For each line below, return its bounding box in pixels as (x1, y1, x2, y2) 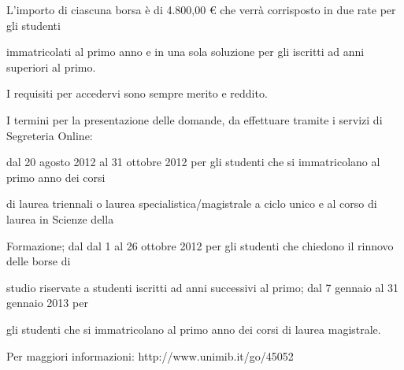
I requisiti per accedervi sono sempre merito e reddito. (6, 85, 268, 102)
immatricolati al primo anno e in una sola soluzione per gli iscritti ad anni (6, 43, 365, 60)
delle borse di (6, 253, 71, 269)
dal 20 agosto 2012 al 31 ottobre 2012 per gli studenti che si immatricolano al (6, 154, 380, 170)
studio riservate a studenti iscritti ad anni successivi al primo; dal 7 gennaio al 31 (6, 279, 399, 295)
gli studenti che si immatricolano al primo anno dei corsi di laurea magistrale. (6, 320, 381, 337)
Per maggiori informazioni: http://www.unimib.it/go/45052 (6, 347, 294, 364)
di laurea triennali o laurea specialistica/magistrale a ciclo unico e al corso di (6, 195, 377, 212)
